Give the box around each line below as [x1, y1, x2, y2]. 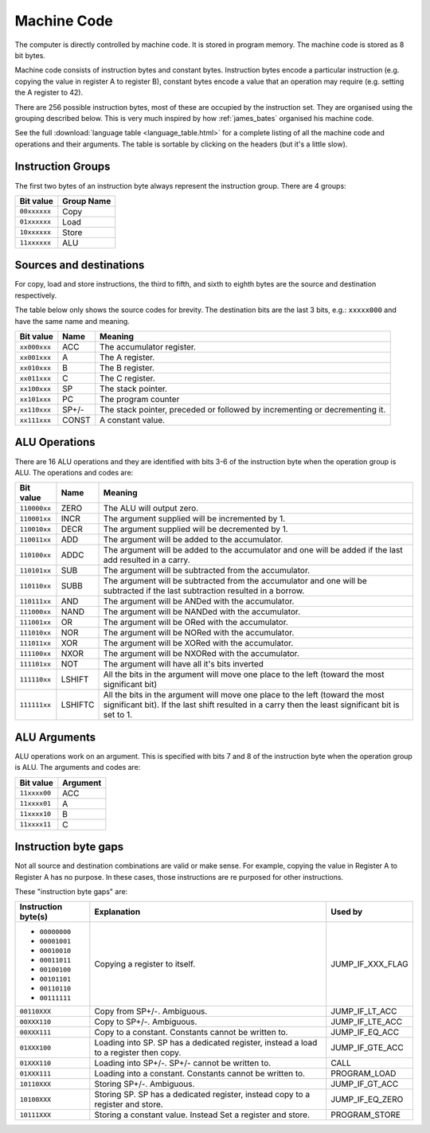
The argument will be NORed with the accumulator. [103, 627, 295, 639]
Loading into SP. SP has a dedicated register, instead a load [94, 1037, 318, 1049]
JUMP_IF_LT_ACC [330, 1006, 397, 1017]
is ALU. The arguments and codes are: [14, 763, 141, 772]
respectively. [14, 291, 57, 300]
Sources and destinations [14, 259, 145, 272]
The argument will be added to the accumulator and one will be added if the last [103, 545, 404, 556]
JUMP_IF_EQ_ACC [330, 1027, 400, 1038]
